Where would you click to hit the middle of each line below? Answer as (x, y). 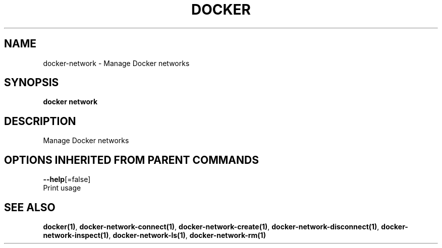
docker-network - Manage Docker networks (116, 63)
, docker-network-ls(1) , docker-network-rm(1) (187, 235)
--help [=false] (67, 179)
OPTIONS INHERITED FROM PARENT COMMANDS (131, 160)
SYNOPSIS (32, 83)
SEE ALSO (30, 207)
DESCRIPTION (40, 121)
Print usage (62, 188)
